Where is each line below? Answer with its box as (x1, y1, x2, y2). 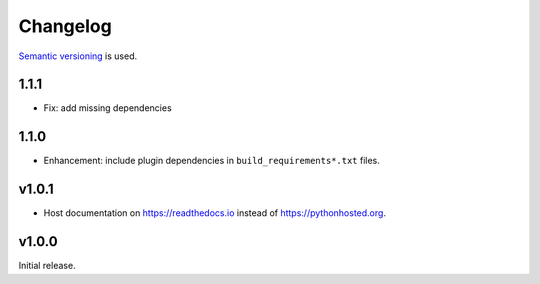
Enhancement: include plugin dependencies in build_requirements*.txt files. (43, 155, 380, 167)
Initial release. (18, 260, 76, 272)
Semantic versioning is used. (18, 50, 138, 62)
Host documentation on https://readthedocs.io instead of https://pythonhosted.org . (43, 207, 387, 219)
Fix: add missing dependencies (43, 102, 172, 114)
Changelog (18, 15, 112, 37)
